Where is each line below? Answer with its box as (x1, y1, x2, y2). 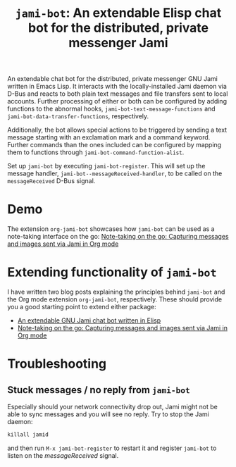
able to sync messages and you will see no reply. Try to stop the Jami (7, 410, 209, 418)
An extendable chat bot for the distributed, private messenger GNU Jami (7, 75, 218, 83)
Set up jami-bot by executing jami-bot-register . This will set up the (7, 162, 206, 170)
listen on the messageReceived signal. (7, 451, 119, 459)
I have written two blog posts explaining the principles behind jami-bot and (7, 287, 225, 297)
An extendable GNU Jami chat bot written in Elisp (17, 316, 161, 325)
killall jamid (7, 431, 49, 438)
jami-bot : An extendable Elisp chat (15, 5, 222, 21)
